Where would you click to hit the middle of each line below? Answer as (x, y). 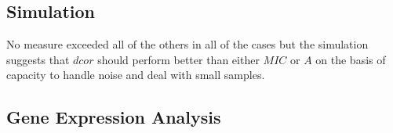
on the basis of (351, 59)
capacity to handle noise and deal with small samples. (136, 75)
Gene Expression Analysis (114, 117)
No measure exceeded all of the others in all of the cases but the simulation (187, 44)
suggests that (38, 59)
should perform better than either (178, 59)
